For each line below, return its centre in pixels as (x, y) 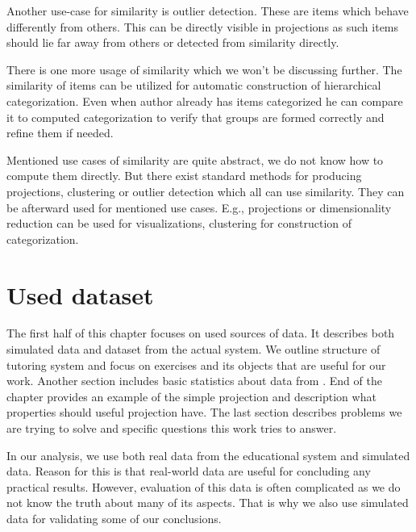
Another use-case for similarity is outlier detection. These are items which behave (208, 10)
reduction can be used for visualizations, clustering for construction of (179, 223)
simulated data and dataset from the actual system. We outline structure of (193, 349)
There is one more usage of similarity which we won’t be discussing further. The (204, 69)
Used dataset (80, 294)
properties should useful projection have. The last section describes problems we (204, 412)
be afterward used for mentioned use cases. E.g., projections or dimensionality (199, 207)
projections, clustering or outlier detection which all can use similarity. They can (206, 191)
